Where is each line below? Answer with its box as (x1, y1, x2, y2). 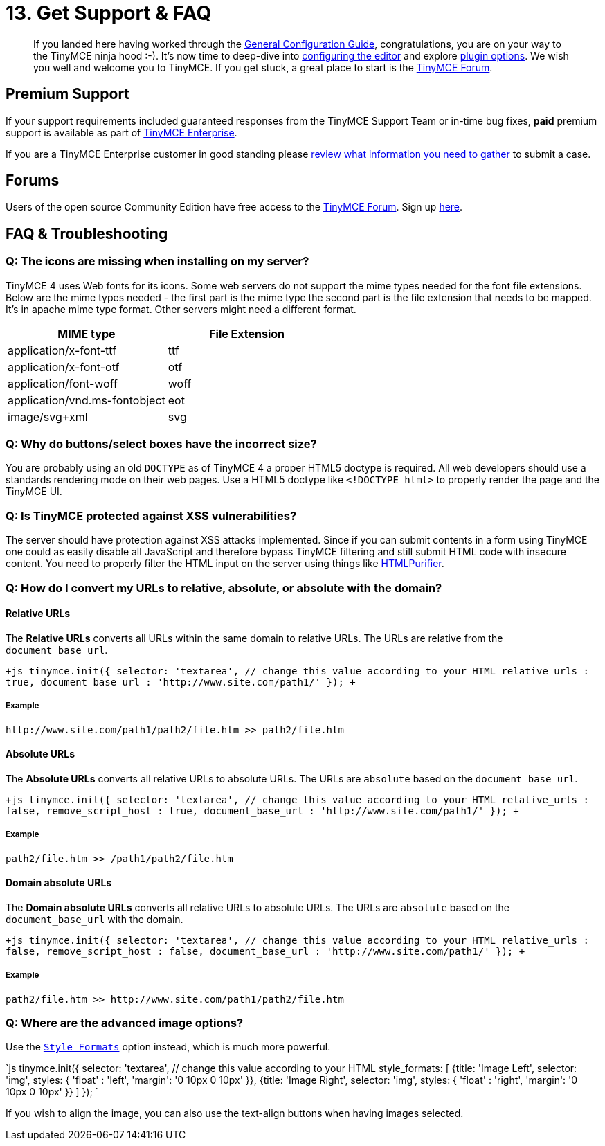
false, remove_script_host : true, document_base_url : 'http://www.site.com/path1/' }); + (6, 805, 519, 816)
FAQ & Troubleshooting (6, 224, 168, 242)
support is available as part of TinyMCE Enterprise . (6, 126, 237, 138)
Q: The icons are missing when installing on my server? (6, 254, 309, 269)
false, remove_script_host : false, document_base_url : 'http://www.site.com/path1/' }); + (6, 945, 525, 957)
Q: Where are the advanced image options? (6, 1015, 244, 1030)
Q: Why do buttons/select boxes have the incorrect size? (6, 437, 317, 451)
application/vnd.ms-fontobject (8, 393, 165, 407)
